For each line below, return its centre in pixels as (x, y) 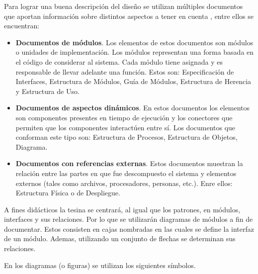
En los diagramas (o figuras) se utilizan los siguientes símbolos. (100, 265)
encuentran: (22, 26)
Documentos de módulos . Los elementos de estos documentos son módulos (134, 42)
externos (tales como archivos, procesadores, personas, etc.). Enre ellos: (124, 183)
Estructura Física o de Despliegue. (68, 193)
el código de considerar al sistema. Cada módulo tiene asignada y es (119, 61)
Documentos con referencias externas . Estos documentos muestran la (129, 163)
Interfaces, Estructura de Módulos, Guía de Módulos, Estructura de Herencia (133, 81)
